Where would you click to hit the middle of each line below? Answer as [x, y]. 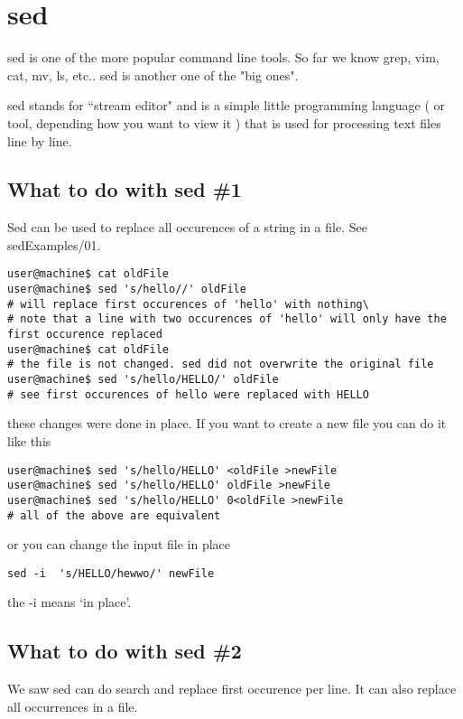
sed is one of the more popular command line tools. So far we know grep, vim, [223, 57]
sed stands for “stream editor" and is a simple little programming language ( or [227, 105]
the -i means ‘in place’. [69, 602]
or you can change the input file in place [119, 544]
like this [29, 440]
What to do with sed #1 [125, 189]
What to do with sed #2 [125, 651]
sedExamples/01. [54, 244]
